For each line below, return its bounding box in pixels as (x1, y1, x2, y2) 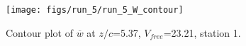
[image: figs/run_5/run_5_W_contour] (6, 5, 184, 15)
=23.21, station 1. (163, 25, 241, 40)
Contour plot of (6, 25, 73, 40)
